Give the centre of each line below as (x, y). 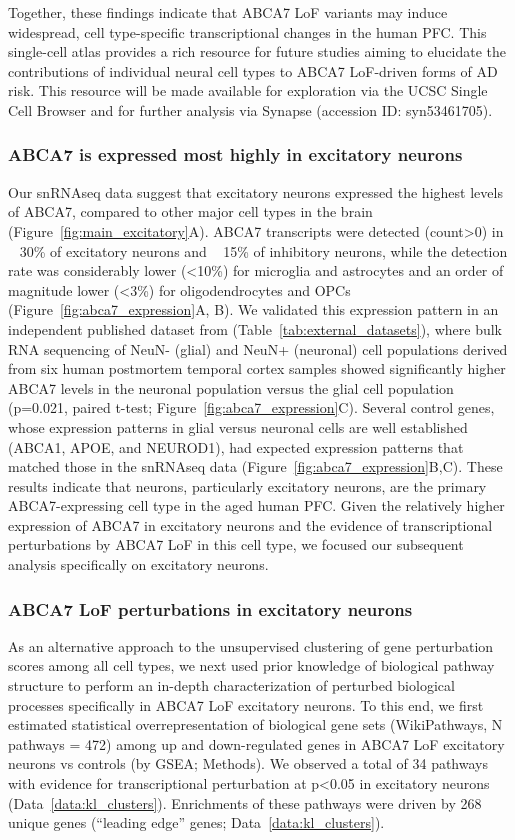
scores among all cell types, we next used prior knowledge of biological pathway (251, 665)
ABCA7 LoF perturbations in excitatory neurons (210, 608)
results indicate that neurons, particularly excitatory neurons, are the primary (247, 485)
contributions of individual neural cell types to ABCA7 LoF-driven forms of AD (253, 70)
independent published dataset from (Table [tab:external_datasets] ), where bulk (255, 328)
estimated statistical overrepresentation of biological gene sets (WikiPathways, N (255, 724)
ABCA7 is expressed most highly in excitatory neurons (235, 154)
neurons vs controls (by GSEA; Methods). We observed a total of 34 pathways (248, 763)
